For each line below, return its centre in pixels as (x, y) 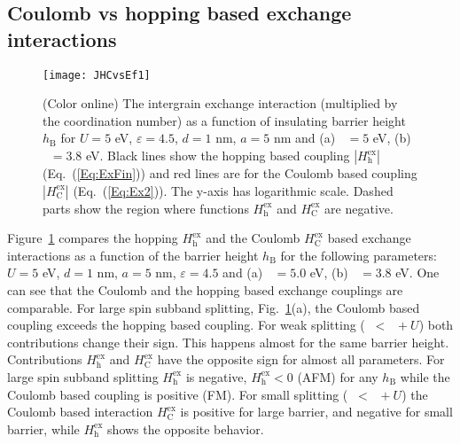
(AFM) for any (338, 376)
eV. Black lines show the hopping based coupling (218, 156)
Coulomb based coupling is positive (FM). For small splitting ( (178, 394)
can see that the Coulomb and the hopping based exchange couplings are (205, 290)
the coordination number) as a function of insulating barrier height (224, 120)
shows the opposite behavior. (186, 428)
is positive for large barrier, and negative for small (316, 412)
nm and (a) (304, 138)
